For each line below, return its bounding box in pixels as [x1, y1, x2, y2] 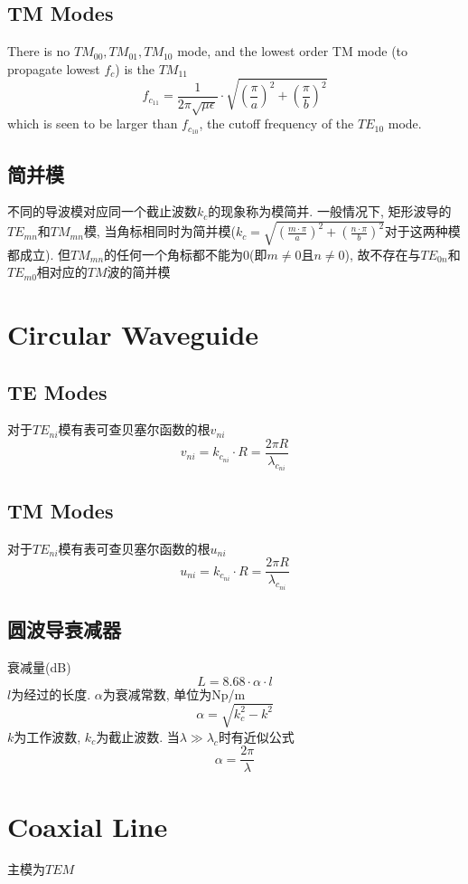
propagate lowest [7, 59, 100, 78]
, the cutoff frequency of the [199, 114, 354, 133]
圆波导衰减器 [7, 615, 121, 643]
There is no [7, 42, 70, 61]
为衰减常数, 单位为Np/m [102, 684, 246, 703]
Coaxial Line [7, 807, 168, 844]
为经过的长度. [11, 684, 91, 703]
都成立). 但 [7, 244, 70, 263]
